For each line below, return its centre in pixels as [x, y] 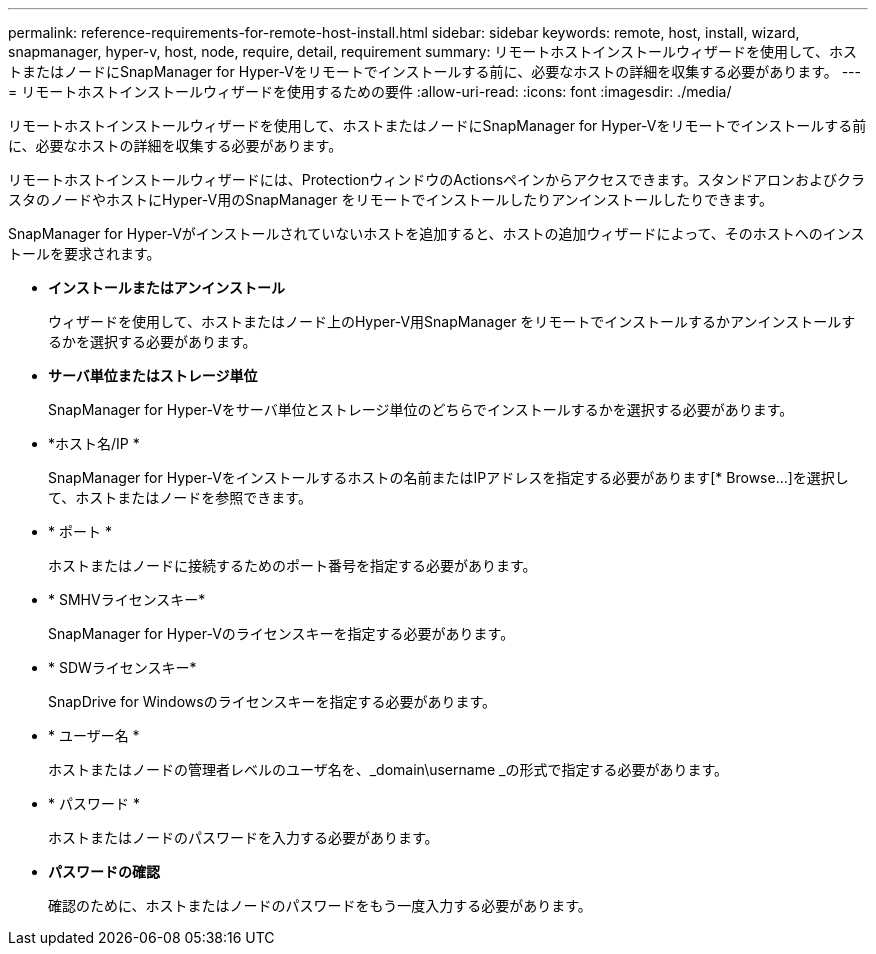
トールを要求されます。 [84, 253]
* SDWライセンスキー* [122, 667]
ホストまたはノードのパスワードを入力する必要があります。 [243, 837]
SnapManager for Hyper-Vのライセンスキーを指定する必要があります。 [281, 633]
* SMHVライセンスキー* [127, 599]
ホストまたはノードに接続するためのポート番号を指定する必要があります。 [292, 565]
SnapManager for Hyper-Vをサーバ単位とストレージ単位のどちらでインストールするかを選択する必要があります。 [421, 409]
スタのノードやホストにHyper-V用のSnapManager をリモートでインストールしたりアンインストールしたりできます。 [390, 199]
